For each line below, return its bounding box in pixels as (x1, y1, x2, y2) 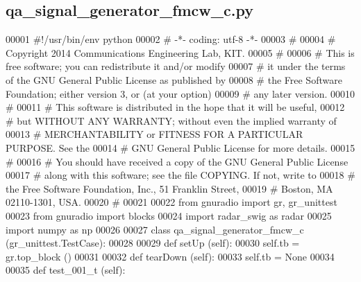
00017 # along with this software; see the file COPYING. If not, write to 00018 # (6, 168, 355, 182)
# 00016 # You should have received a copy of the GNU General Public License (6, 154, 349, 168)
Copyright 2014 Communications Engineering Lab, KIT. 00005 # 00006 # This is (6, 45, 355, 60)
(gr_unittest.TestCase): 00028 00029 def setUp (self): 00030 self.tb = (6, 236, 300, 250)
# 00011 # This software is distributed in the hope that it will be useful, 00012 (6, 100, 345, 114)
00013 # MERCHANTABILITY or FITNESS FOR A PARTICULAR (6, 127, 303, 141)
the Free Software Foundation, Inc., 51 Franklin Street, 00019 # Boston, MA (6, 181, 333, 195)
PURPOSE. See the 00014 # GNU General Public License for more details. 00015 (6, 140, 355, 155)
